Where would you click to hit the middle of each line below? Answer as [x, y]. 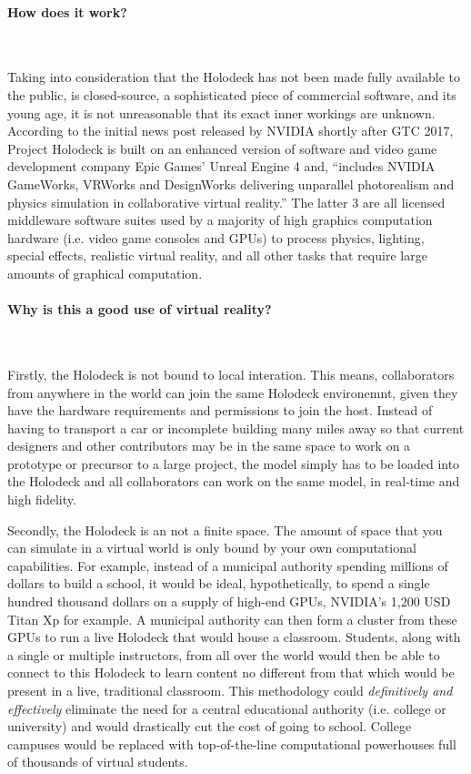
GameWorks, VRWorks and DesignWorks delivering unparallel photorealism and [231, 183]
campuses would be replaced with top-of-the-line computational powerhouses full [232, 743]
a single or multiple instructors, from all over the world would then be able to [224, 654]
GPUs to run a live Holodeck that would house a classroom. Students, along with [234, 637]
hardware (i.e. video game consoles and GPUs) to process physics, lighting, [216, 237]
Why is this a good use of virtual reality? [140, 309]
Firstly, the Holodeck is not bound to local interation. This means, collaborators [231, 374]
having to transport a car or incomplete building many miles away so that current [236, 428]
